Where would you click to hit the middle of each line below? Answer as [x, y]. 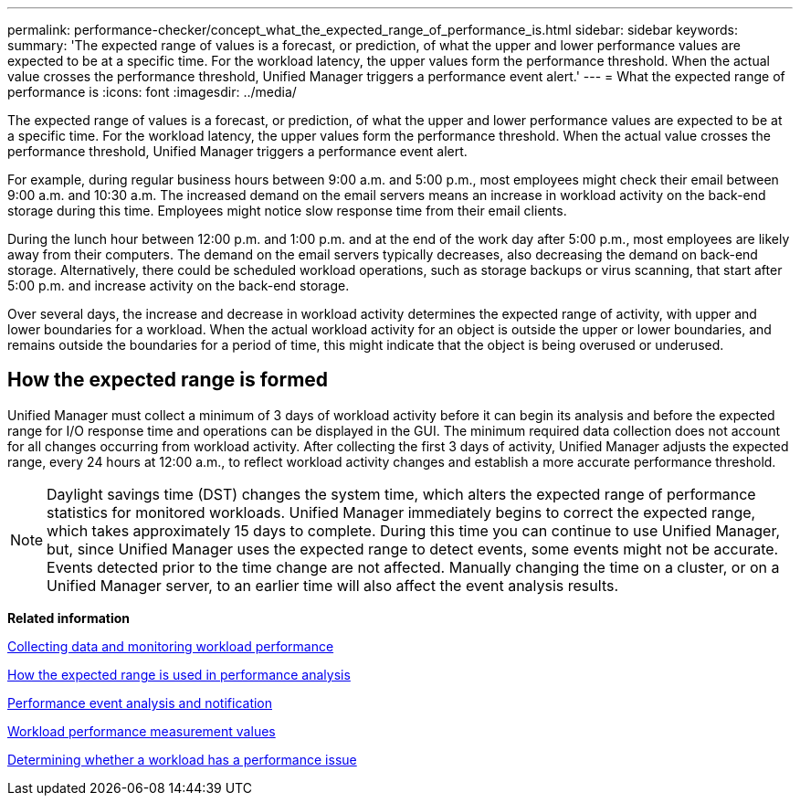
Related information [69, 618]
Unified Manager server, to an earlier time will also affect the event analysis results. [333, 585]
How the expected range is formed [168, 380]
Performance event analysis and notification [140, 703]
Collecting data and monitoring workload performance [171, 646]
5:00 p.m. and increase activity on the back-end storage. [179, 285]
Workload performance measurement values [142, 731]
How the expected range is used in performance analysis [179, 674]
